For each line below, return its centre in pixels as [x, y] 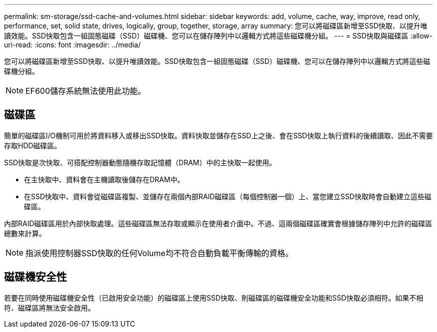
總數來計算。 [25, 233]
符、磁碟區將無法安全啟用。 [49, 308]
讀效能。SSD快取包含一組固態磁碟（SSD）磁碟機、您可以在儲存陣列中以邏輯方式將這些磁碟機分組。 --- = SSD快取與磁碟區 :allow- [218, 36]
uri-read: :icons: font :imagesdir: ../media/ [72, 45]
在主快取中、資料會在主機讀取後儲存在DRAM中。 [104, 179]
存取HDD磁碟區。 [33, 145]
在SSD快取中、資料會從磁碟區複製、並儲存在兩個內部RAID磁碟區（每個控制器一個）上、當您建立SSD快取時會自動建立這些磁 [228, 196]
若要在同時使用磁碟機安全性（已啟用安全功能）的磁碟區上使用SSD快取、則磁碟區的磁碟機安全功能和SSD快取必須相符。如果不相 [214, 298]
